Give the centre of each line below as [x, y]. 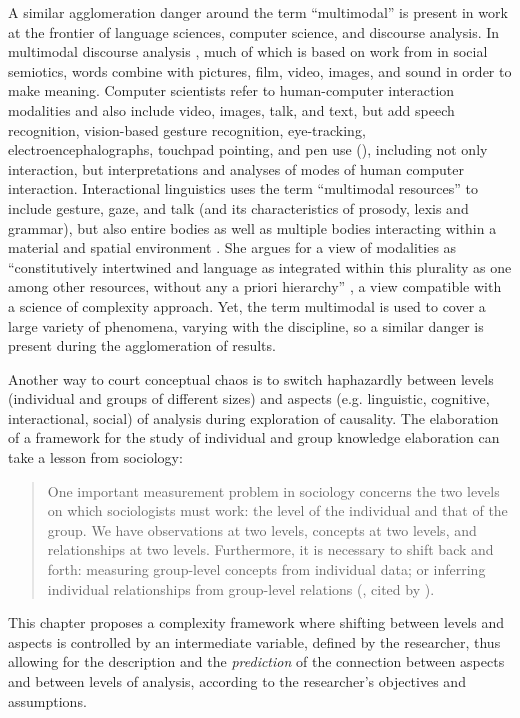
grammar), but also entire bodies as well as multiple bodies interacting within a [252, 227]
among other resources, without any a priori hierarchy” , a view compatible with [255, 286]
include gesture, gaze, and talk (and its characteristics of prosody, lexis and [238, 207]
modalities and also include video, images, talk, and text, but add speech [231, 109]
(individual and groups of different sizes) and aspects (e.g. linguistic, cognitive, [249, 398]
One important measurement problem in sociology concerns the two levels [273, 490]
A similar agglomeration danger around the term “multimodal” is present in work [258, 12]
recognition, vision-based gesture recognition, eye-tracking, [187, 129]
